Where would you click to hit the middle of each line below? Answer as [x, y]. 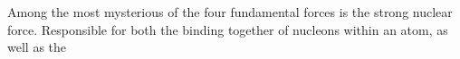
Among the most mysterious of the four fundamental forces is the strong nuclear [230, 12]
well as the [37, 47]
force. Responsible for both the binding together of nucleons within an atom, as [228, 29]
